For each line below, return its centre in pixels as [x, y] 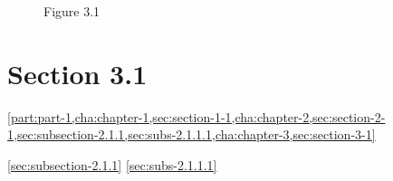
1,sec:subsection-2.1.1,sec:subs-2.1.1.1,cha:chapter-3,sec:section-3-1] [192, 134]
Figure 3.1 [72, 11]
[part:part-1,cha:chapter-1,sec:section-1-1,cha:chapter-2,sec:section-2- [196, 116]
